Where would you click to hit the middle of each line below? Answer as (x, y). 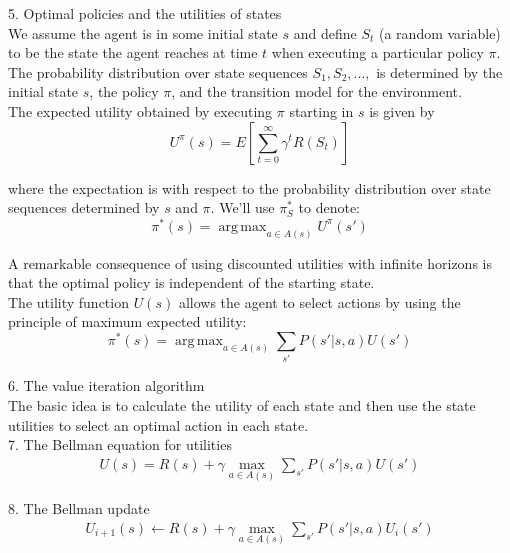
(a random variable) (440, 32)
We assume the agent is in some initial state (143, 32)
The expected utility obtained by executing (140, 110)
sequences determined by (84, 207)
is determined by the (439, 71)
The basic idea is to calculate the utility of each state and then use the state (242, 405)
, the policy (124, 91)
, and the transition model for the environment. (316, 91)
